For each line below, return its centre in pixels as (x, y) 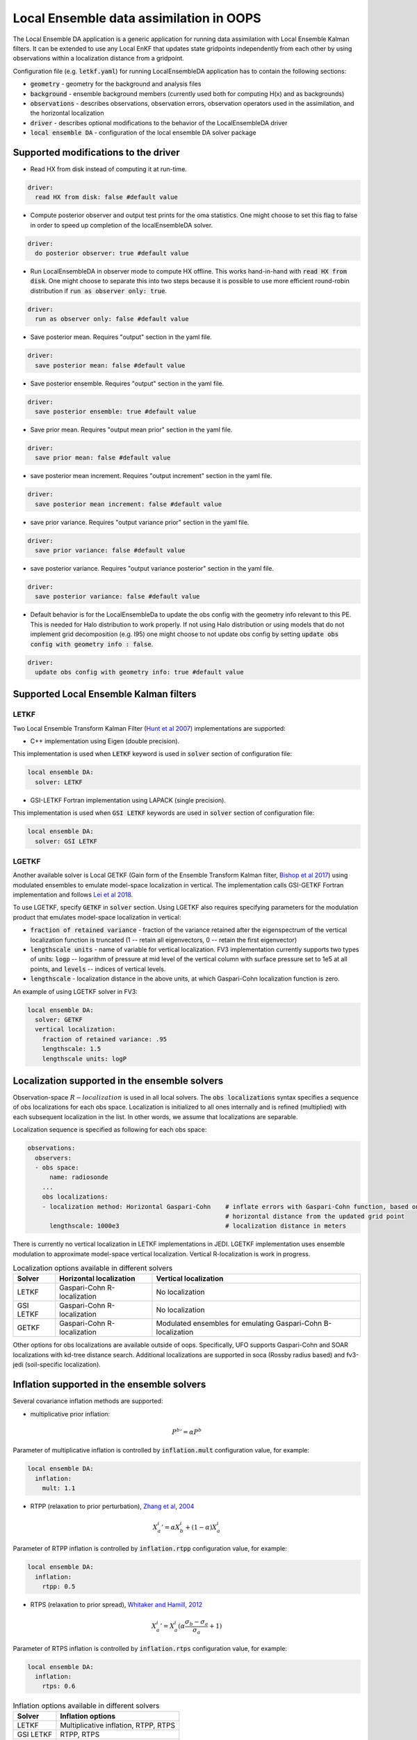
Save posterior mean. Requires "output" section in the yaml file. (121, 337)
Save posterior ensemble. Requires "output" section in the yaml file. (127, 383)
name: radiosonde (79, 1177)
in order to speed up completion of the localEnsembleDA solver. (122, 225)
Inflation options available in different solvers (86, 1705)
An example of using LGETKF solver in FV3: (75, 991)
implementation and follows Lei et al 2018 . (73, 895)
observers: (54, 1158)
